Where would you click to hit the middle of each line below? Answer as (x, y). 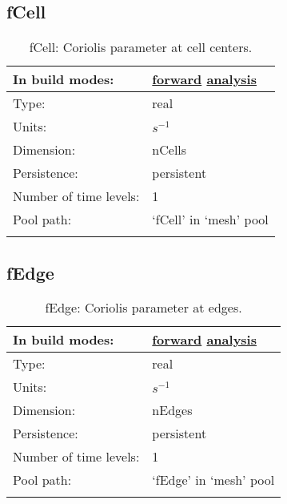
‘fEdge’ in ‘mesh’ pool (213, 480)
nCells (169, 150)
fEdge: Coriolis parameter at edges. (143, 308)
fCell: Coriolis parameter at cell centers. (141, 47)
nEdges (172, 410)
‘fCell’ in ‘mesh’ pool (210, 220)
